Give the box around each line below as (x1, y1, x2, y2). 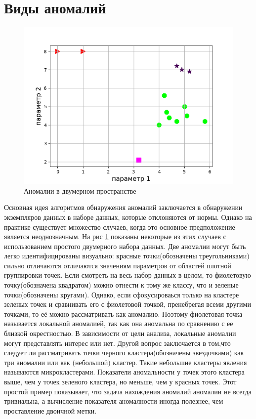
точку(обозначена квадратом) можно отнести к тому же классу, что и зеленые (4, 280, 239, 290)
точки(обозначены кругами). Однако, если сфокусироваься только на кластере (4, 289, 239, 299)
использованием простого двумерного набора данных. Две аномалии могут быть (4, 241, 246, 251)
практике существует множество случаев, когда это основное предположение (4, 221, 235, 232)
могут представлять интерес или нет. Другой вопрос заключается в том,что (4, 337, 231, 348)
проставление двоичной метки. (4, 405, 97, 416)
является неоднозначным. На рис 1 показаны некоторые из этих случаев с (4, 231, 226, 242)
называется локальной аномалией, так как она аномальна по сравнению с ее (4, 318, 233, 329)
